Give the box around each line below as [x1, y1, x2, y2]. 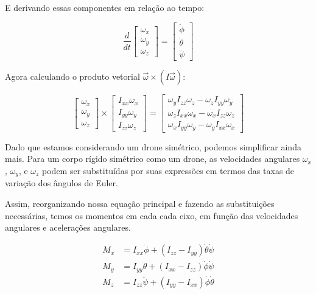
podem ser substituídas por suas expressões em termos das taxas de [42, 164, 295, 177]
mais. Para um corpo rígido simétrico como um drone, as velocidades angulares [5, 152, 300, 165]
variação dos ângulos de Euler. [5, 177, 118, 189]
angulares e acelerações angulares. [5, 221, 131, 234]
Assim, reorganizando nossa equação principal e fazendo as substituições [5, 197, 275, 210]
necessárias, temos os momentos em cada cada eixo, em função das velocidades [5, 209, 298, 222]
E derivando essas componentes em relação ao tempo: [5, 1, 205, 13]
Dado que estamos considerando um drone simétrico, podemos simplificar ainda [5, 140, 301, 153]
